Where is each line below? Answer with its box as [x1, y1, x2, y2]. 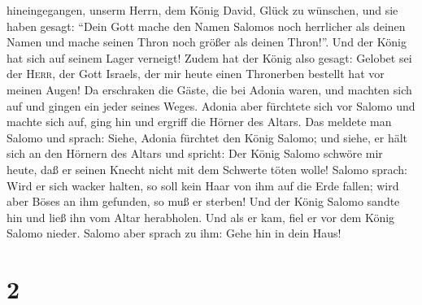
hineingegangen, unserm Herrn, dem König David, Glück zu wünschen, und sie [7, 2, 398, 18]
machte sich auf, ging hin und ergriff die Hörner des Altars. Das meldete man [7, 113, 392, 130]
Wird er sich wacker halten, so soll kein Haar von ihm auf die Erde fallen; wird [7, 176, 399, 194]
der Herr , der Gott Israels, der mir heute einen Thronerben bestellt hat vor [7, 65, 385, 82]
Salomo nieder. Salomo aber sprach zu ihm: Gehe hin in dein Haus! [7, 224, 342, 242]
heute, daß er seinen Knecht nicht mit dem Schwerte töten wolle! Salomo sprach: [7, 160, 407, 177]
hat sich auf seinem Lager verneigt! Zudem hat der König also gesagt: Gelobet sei [7, 49, 412, 66]
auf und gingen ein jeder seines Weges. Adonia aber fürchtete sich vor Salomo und [7, 97, 415, 114]
